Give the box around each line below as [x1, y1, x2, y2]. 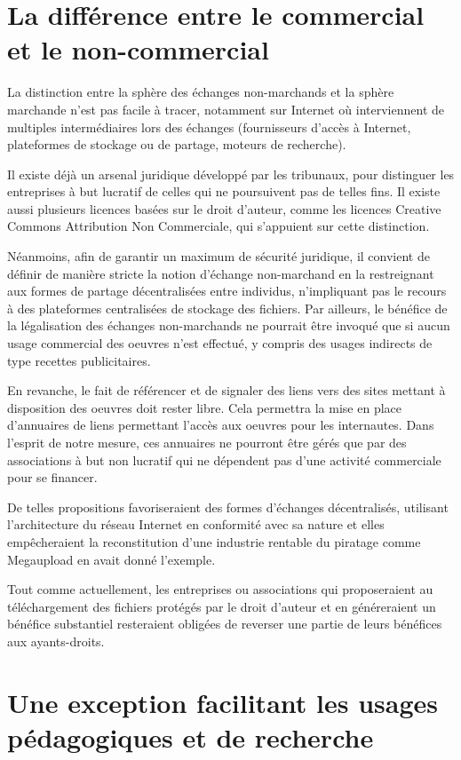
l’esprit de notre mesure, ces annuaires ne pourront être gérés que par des [7, 433, 407, 451]
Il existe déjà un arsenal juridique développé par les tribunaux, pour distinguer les [7, 164, 455, 183]
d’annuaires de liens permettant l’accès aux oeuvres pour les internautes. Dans [7, 416, 434, 434]
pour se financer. [7, 468, 98, 487]
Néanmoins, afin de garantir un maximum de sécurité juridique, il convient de [7, 247, 430, 265]
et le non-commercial [7, 31, 269, 67]
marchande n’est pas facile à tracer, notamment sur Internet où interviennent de [7, 99, 445, 118]
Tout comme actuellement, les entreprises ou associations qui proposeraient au [7, 580, 433, 598]
